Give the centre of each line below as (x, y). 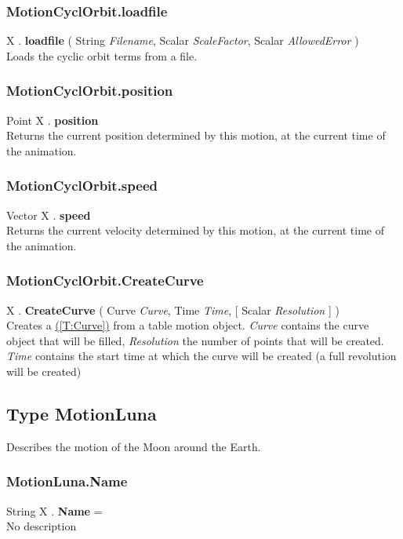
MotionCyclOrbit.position (90, 91)
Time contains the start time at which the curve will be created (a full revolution (201, 356)
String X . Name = (54, 510)
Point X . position (53, 120)
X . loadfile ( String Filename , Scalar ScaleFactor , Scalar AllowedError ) (183, 40)
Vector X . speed (49, 215)
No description (42, 526)
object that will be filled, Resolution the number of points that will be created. (195, 340)
